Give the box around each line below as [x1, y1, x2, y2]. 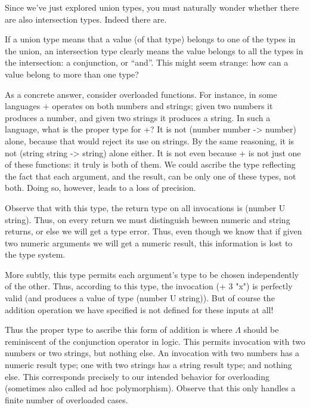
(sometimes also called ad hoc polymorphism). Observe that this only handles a [5, 382, 296, 394]
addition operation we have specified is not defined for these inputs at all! [5, 303, 274, 316]
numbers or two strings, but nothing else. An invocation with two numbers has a [5, 347, 300, 359]
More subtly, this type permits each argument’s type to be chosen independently [5, 268, 299, 280]
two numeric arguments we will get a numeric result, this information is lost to [5, 236, 293, 249]
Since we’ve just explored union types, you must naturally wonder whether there [5, 1, 299, 13]
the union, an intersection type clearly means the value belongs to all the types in [5, 44, 303, 57]
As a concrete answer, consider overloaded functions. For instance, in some [5, 88, 277, 100]
